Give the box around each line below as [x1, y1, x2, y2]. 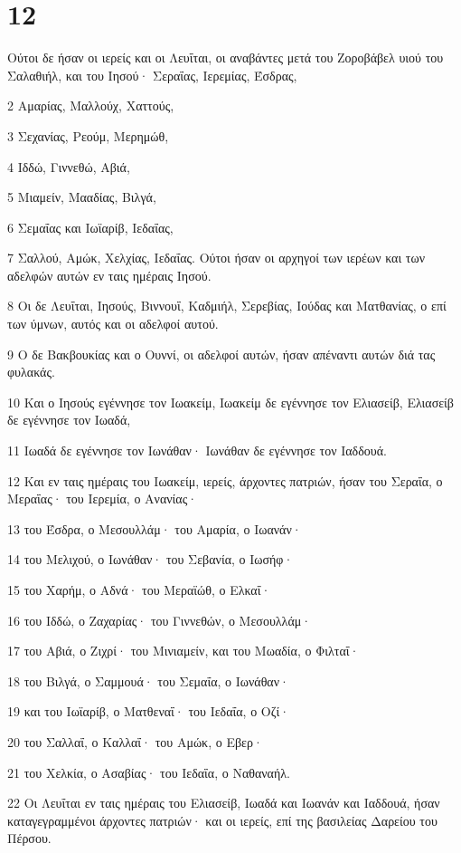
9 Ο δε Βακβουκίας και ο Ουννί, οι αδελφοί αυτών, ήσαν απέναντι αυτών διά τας [7, 344, 436, 363]
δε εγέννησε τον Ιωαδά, [7, 410, 131, 429]
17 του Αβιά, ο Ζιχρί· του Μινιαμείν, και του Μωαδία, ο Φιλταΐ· [7, 641, 360, 660]
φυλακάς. [7, 362, 55, 381]
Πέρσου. [7, 829, 52, 848]
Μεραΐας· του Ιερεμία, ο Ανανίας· [7, 489, 198, 508]
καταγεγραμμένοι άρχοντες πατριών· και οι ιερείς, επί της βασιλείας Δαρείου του [7, 810, 437, 829]
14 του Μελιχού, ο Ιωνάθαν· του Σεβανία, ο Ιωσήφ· [7, 550, 294, 569]
